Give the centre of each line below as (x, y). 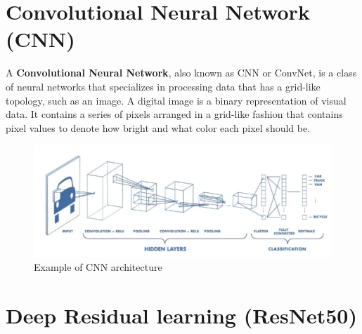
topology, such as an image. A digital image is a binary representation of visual (176, 100)
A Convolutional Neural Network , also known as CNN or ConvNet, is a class (181, 73)
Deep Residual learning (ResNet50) (181, 315)
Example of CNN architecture (98, 267)
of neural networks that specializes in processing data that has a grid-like (163, 86)
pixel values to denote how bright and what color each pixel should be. (158, 127)
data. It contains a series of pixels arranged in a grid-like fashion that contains (174, 114)
